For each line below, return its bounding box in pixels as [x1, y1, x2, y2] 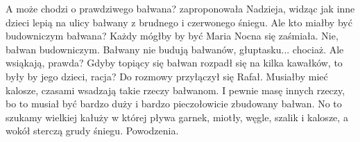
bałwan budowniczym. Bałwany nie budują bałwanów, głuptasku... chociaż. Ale [6, 42, 344, 56]
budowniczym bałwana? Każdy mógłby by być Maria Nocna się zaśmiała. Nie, [6, 28, 338, 43]
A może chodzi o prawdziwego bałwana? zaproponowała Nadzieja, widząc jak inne [6, 1, 355, 15]
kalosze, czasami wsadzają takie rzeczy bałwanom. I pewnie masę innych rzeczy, [6, 82, 345, 97]
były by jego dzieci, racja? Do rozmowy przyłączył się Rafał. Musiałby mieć [6, 69, 328, 83]
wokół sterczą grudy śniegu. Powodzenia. [6, 123, 179, 138]
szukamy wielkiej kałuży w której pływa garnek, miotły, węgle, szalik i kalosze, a [6, 109, 348, 124]
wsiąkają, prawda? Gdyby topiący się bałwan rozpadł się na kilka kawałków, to [6, 55, 343, 70]
